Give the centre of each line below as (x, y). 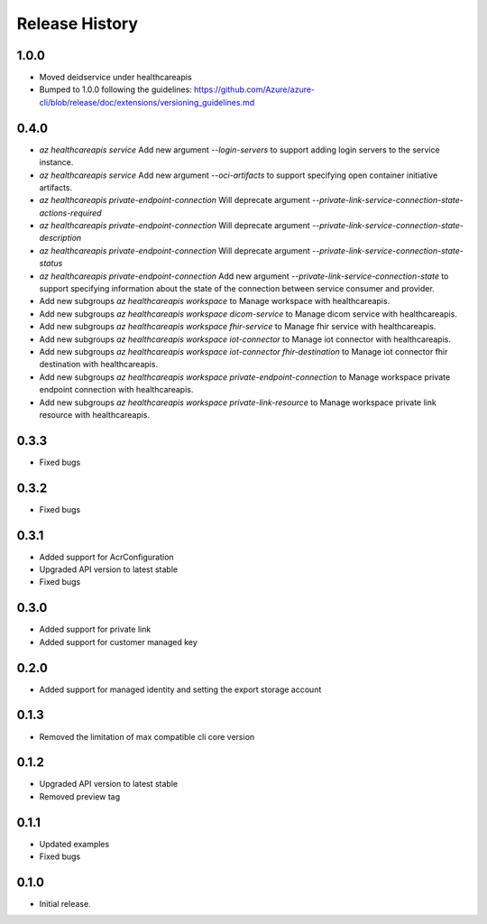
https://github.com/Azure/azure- (255, 89)
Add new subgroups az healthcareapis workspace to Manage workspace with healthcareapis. (215, 301)
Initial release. (65, 904)
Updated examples (74, 844)
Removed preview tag (80, 796)
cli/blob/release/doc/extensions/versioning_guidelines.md (147, 102)
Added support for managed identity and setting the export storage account (180, 689)
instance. (56, 162)
